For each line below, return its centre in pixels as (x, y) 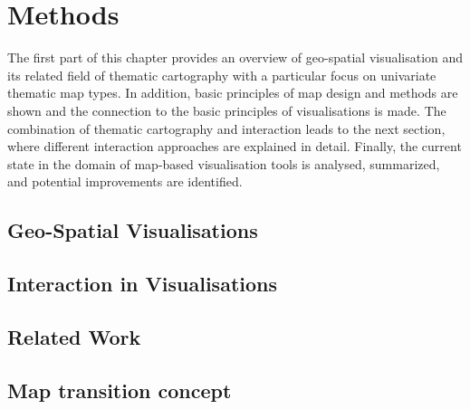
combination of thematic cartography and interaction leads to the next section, (226, 128)
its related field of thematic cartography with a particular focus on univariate (222, 75)
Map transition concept (120, 390)
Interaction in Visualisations (142, 284)
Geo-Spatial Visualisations (133, 230)
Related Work (74, 336)
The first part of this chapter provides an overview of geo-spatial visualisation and (235, 57)
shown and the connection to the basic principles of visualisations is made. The (227, 110)
